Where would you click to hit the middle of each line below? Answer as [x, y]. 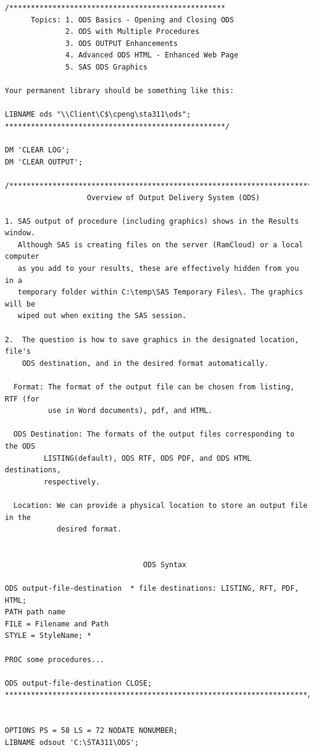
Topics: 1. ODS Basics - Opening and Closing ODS [132, 20]
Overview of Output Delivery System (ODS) [174, 197]
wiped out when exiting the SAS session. [102, 316]
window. [20, 233]
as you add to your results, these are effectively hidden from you [158, 269]
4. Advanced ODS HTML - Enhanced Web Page [152, 55]
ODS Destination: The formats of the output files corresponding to [154, 434]
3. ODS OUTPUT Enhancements [122, 43]
